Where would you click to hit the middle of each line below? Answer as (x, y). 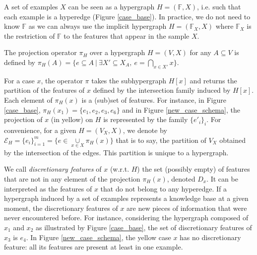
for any (200, 52)
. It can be (222, 178)
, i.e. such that (219, 6)
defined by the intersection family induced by (162, 90)
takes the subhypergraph (129, 80)
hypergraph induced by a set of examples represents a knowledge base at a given (126, 198)
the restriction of (30, 35)
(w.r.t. (120, 169)
